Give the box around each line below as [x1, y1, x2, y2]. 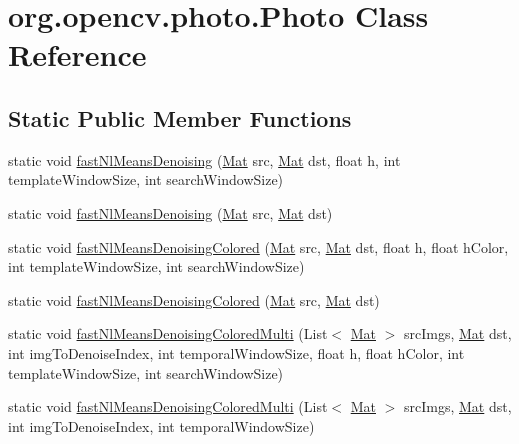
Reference [8, 34, 147, 75]
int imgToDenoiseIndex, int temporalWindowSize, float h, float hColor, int [8, 342, 465, 363]
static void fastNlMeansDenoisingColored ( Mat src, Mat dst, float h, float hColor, [8, 236, 509, 257]
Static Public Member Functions [8, 102, 352, 133]
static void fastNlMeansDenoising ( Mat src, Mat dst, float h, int [8, 149, 401, 170]
